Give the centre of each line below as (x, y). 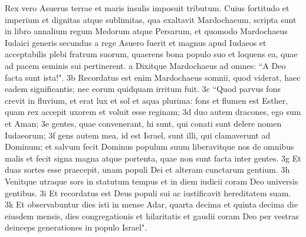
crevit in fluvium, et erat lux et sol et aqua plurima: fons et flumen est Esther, (147, 100)
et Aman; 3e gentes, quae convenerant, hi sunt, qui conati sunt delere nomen (143, 123)
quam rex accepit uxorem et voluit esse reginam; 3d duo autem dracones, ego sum (153, 112)
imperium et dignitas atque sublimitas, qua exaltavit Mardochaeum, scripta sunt (151, 19)
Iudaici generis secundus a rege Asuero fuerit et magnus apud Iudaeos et (136, 42)
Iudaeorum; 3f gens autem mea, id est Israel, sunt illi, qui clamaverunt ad (138, 135)
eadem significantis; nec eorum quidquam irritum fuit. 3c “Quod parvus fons (143, 89)
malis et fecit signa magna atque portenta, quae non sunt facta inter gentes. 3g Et (153, 158)
